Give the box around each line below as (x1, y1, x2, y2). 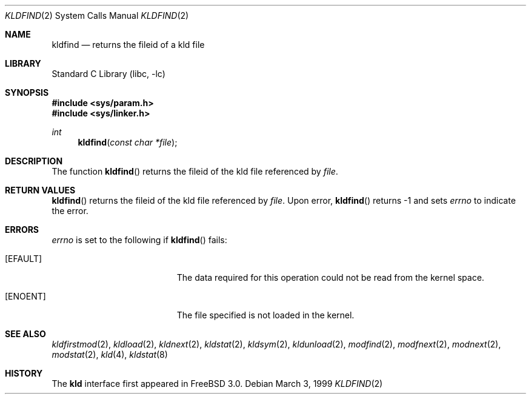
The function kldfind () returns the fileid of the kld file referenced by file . (52, 166, 338, 176)
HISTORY (5, 368, 43, 378)
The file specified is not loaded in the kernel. (176, 310, 355, 320)
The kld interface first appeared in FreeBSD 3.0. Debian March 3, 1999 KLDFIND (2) (52, 378, 383, 389)
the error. (52, 206, 88, 216)
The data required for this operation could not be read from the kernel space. (176, 272, 484, 283)
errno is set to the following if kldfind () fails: (52, 235, 227, 245)
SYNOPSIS (5, 87, 49, 98)
